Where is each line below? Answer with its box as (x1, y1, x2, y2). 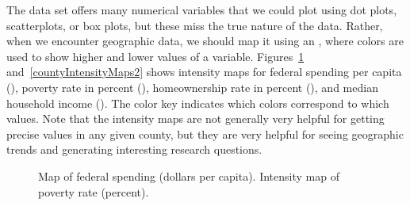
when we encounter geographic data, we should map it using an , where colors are (6, 32, 404, 49)
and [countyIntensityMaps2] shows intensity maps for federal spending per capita (6, 63, 402, 80)
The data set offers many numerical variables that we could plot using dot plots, (6, 2, 397, 17)
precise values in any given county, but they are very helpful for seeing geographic (6, 125, 404, 142)
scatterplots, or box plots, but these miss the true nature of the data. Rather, (6, 17, 383, 33)
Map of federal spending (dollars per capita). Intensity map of (38, 167, 339, 184)
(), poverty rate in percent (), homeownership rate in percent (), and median (6, 78, 378, 95)
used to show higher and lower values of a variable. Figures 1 (6, 48, 305, 64)
